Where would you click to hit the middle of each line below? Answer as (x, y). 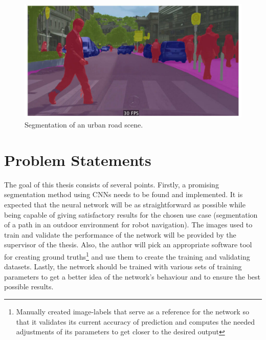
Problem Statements (78, 160)
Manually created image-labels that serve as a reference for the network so (132, 311)
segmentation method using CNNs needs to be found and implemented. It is (124, 194)
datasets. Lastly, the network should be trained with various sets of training (123, 267)
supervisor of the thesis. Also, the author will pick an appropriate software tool (128, 245)
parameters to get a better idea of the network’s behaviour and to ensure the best (132, 276)
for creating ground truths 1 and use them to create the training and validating (127, 256)
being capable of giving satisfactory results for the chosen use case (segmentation (131, 214)
